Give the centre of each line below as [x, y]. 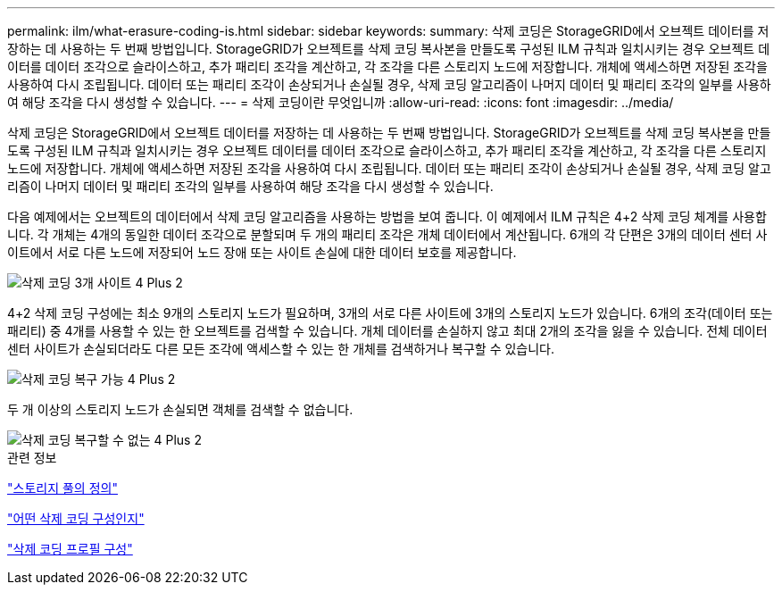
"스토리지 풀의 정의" [62, 488]
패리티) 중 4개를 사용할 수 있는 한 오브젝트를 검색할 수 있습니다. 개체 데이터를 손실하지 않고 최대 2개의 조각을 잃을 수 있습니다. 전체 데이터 [387, 331]
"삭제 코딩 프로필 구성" [70, 549]
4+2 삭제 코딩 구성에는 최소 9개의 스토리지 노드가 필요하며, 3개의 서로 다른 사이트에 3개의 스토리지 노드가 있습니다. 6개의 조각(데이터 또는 [390, 313]
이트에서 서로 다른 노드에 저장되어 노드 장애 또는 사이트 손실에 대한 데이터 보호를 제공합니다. [262, 252]
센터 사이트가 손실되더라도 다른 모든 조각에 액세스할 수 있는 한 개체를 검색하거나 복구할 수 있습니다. [281, 349]
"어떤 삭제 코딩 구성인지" [76, 518]
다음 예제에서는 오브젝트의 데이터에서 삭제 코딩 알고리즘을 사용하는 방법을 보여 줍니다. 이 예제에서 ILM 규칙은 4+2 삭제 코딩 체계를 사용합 [387, 217]
